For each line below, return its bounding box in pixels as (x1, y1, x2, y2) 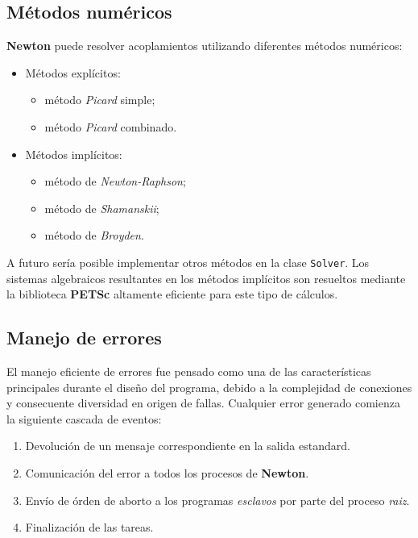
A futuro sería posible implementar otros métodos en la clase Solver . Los (6, 253, 370, 270)
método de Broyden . (44, 227, 144, 244)
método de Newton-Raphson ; (44, 173, 186, 190)
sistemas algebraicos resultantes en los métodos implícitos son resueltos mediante (6, 269, 406, 286)
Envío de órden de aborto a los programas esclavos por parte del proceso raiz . (25, 491, 410, 508)
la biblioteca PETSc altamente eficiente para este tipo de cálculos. (6, 286, 338, 302)
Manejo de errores (6, 325, 162, 350)
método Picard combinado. (44, 118, 177, 135)
